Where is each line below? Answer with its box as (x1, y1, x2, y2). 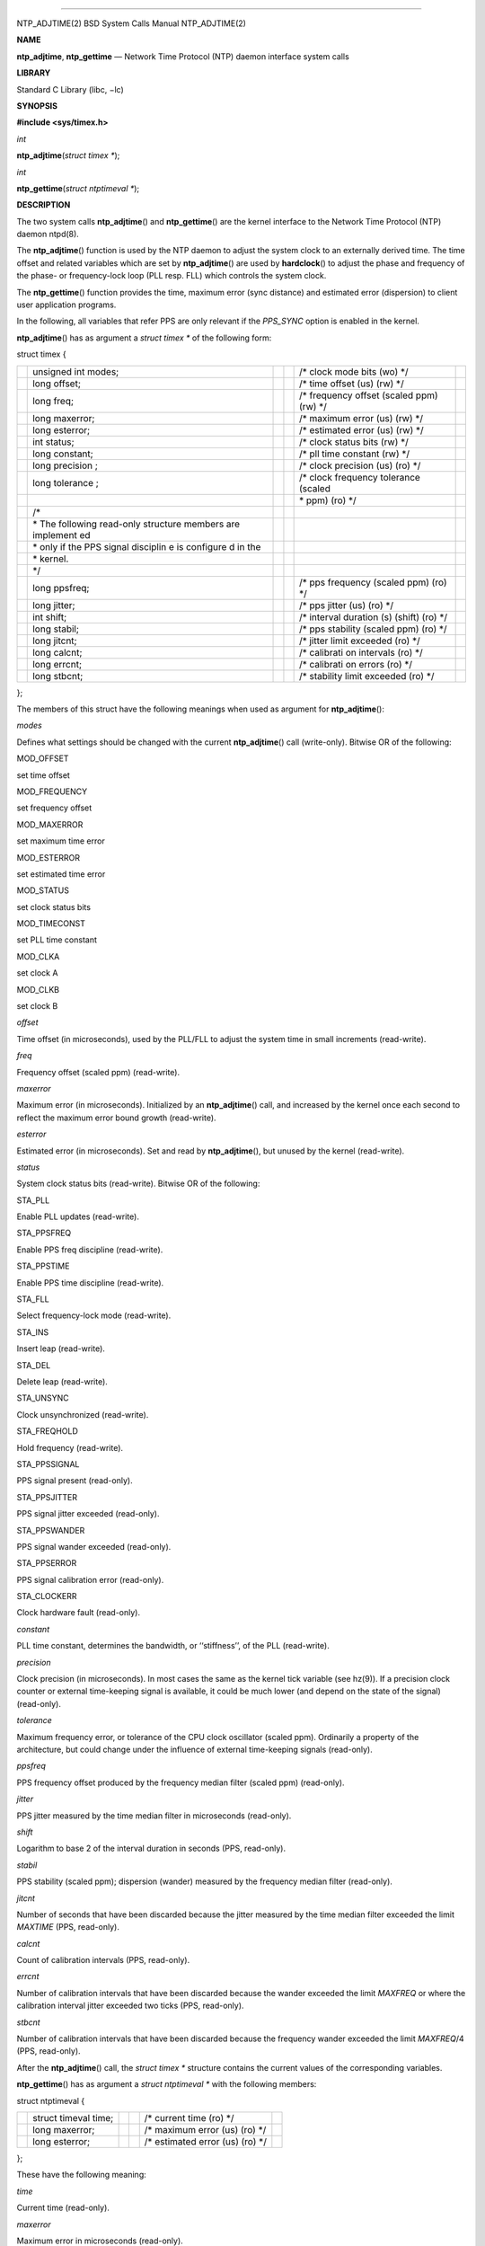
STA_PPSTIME (16, 1260, 70, 1271)
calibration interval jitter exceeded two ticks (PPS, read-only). (16, 2000, 244, 2012)
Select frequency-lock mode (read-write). (16, 1310, 172, 1321)
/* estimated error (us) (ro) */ (144, 2135, 267, 2147)
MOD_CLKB (16, 984, 60, 995)
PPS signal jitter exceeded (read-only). (16, 1508, 160, 1519)
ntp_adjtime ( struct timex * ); (16, 150, 120, 161)
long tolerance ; (32, 476, 99, 489)
